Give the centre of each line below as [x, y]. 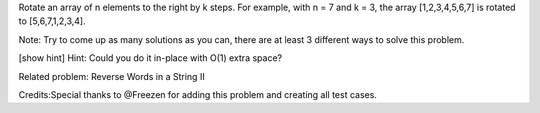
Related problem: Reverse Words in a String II [111, 76]
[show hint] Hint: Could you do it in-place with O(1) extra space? [150, 58]
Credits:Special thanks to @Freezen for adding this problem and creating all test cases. [197, 94]
